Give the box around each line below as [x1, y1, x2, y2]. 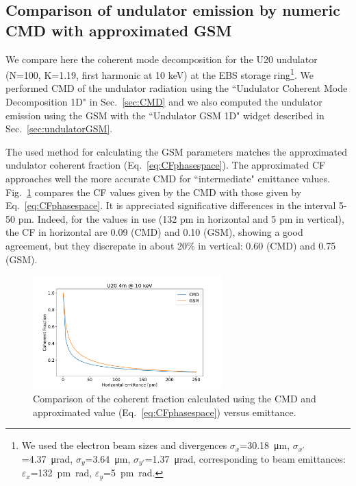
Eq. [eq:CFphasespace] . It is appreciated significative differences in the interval [5, 198, 336, 212]
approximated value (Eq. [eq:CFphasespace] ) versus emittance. [33, 404, 296, 419]
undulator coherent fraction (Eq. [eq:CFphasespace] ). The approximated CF [5, 158, 326, 172]
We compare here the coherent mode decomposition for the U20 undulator [5, 51, 318, 66]
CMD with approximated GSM [5, 19, 232, 40]
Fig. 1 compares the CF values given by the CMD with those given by [5, 184, 302, 199]
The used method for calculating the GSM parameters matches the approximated [5, 144, 348, 158]
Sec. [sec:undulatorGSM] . [5, 121, 113, 136]
